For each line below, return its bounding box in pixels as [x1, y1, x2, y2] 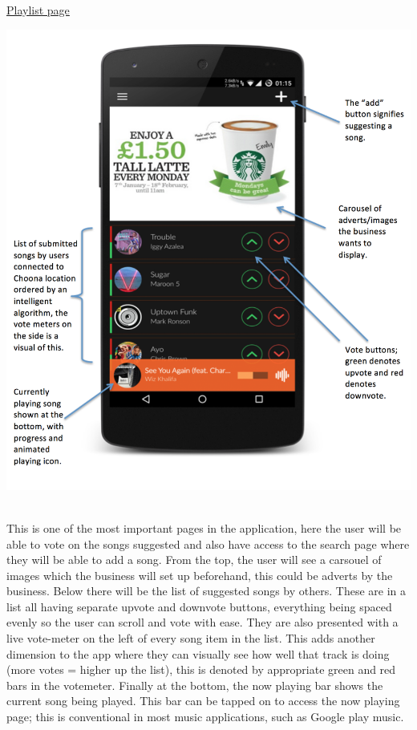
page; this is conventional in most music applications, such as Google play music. [6, 708, 404, 725]
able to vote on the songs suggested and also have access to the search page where [6, 535, 410, 552]
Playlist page [6, 2, 70, 18]
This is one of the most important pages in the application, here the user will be [6, 519, 402, 536]
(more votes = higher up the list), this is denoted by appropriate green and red [6, 661, 396, 678]
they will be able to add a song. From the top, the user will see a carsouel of [6, 551, 382, 568]
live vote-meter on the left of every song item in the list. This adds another [6, 630, 375, 647]
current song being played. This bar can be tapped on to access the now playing [6, 692, 400, 709]
